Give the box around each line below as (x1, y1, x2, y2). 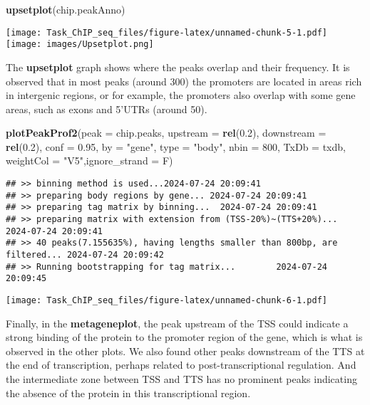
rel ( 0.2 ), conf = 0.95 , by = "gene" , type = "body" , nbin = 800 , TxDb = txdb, (6, 139, 346, 154)
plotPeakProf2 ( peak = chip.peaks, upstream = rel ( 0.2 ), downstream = (6, 125, 327, 140)
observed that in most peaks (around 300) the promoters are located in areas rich (6, 73, 362, 88)
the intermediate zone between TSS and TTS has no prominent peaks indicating (6, 372, 357, 386)
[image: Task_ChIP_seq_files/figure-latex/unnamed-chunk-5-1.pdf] (6, 27, 328, 38)
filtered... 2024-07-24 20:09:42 (6, 250, 164, 260)
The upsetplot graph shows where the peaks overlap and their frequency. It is (6, 59, 350, 74)
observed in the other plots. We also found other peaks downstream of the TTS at (6, 343, 365, 358)
